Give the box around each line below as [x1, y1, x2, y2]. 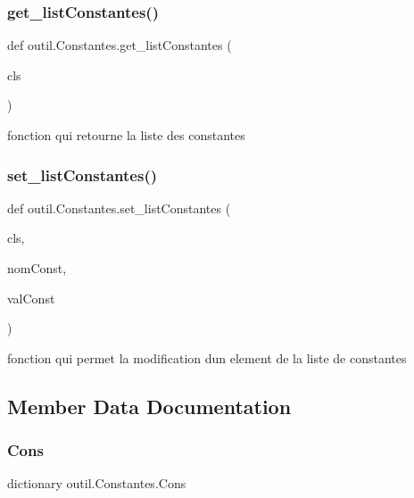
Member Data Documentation [7, 392, 292, 419]
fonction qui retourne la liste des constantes [7, 126, 245, 144]
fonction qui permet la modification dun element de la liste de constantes [7, 348, 407, 367]
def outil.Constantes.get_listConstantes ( [7, 36, 232, 54]
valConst [7, 288, 55, 307]
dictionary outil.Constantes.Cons [7, 474, 186, 493]
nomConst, [7, 259, 67, 277]
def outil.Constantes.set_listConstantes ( [7, 198, 231, 217]
